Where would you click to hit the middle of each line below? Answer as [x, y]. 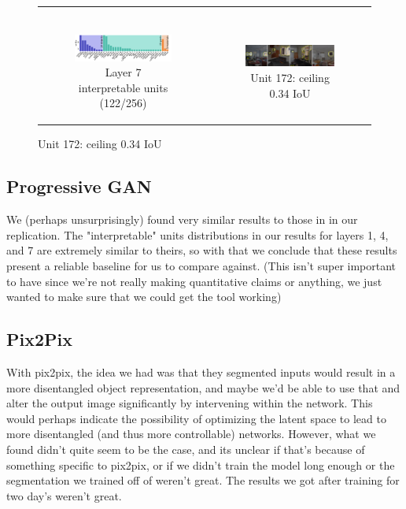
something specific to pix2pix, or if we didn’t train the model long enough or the [201, 464]
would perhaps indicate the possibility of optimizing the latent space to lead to [196, 418]
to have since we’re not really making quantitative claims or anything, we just [194, 281]
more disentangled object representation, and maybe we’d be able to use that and [203, 387]
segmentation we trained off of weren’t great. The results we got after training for [203, 480]
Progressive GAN [79, 186]
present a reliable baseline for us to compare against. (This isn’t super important [201, 266]
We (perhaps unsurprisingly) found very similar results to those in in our [182, 219]
